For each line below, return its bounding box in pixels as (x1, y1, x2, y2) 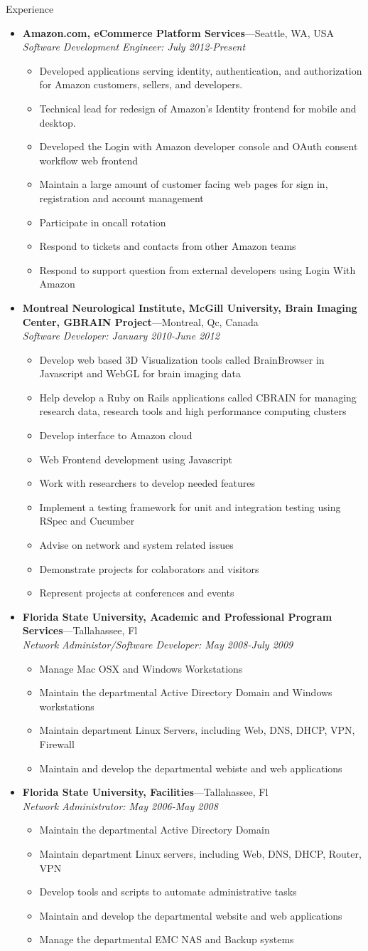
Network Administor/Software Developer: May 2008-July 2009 (22, 637, 293, 651)
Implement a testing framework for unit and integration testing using (39, 499, 341, 514)
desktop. (39, 115, 76, 130)
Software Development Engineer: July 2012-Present (22, 39, 246, 54)
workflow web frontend (39, 152, 139, 167)
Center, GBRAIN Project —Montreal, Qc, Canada (22, 314, 259, 329)
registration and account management (39, 190, 204, 205)
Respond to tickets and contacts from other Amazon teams (39, 238, 296, 253)
